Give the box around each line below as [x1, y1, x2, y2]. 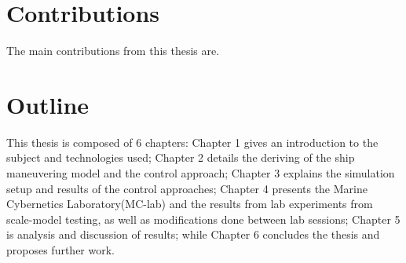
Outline [6, 88, 90, 120]
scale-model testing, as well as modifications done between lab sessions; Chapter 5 [6, 210, 401, 227]
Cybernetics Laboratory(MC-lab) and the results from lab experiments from [6, 195, 373, 212]
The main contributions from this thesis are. [6, 42, 220, 59]
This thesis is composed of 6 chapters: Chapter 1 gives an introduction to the [6, 133, 379, 150]
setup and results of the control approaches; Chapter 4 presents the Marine [6, 180, 368, 196]
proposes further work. [6, 242, 115, 258]
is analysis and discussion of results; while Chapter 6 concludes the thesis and [6, 226, 380, 243]
